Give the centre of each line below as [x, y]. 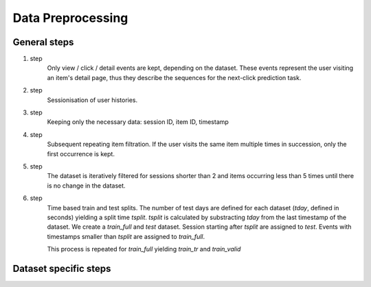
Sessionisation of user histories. [92, 100]
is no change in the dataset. [87, 186]
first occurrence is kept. [81, 153]
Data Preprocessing [70, 18]
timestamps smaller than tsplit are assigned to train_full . [126, 236]
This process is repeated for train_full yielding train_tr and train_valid [144, 249]
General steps [43, 42]
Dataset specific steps [62, 268]
